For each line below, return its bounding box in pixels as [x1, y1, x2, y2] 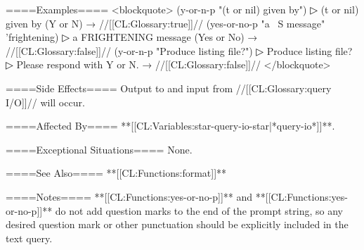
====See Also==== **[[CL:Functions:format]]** [6, 165, 227, 180]
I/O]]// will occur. [6, 94, 85, 109]
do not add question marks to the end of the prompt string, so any [55, 203, 343, 218]
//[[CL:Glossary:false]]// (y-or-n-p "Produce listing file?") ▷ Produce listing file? [6, 43, 353, 58]
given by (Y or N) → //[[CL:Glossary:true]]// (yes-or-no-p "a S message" [6, 15, 325, 30]
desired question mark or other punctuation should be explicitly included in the [6, 217, 349, 232]
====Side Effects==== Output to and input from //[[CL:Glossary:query [6, 80, 332, 95]
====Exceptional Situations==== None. [6, 142, 193, 156]
